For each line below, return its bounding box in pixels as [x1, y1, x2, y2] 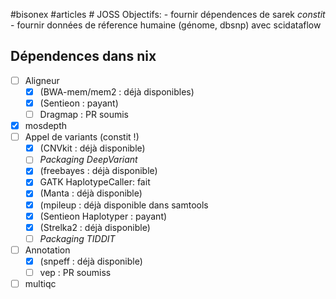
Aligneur [24, 74, 60, 86]
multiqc [24, 277, 57, 289]
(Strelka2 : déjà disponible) [39, 221, 151, 233]
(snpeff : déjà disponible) [39, 255, 143, 267]
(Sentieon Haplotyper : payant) [39, 210, 168, 222]
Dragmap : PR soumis [39, 109, 129, 120]
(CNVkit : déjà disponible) [39, 142, 146, 154]
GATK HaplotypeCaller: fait [39, 176, 151, 188]
